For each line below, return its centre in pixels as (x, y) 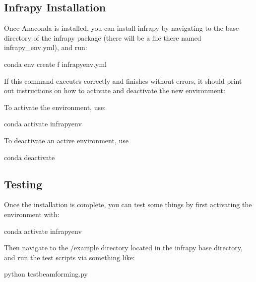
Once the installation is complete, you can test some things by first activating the (128, 204)
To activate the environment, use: (55, 107)
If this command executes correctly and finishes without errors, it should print (123, 81)
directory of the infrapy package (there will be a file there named (103, 37)
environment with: (32, 214)
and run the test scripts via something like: (69, 257)
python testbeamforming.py (46, 274)
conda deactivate (30, 157)
